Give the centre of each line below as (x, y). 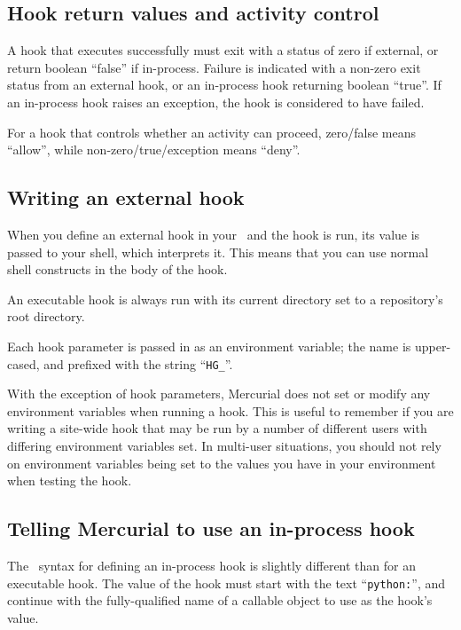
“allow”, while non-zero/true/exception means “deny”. (154, 150)
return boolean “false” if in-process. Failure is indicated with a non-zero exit (214, 67)
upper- (433, 346)
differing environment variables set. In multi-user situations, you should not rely (224, 445)
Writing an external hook (126, 197)
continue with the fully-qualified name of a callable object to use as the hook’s (220, 600)
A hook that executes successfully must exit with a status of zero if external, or (223, 50)
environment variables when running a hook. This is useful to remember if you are (230, 410)
